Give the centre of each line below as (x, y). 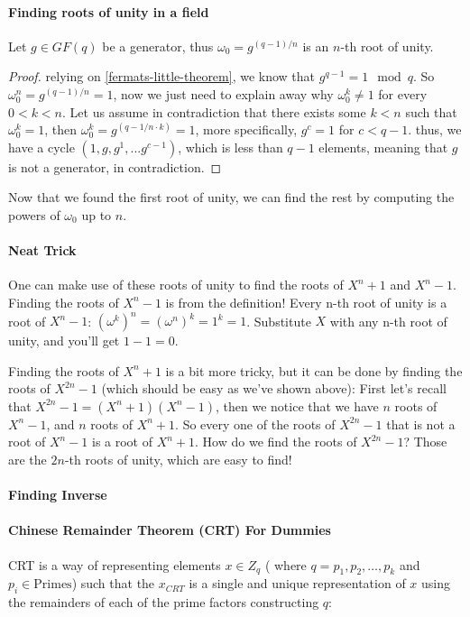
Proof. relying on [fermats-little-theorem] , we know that (162, 76)
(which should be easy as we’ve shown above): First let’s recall (274, 388)
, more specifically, (246, 129)
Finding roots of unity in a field (109, 11)
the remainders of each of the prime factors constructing (164, 602)
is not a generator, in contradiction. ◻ (115, 166)
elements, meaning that (383, 147)
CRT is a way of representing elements (115, 564)
